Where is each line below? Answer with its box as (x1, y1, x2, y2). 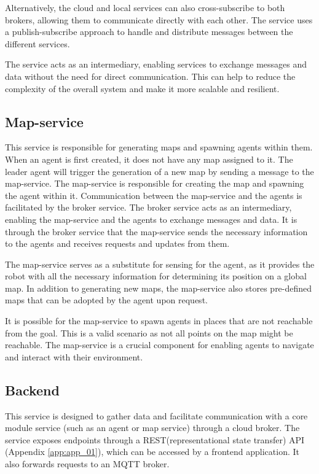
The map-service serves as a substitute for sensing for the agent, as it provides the (5, 257, 315, 270)
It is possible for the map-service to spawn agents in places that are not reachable (5, 314, 313, 327)
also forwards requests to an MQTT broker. (5, 457, 170, 470)
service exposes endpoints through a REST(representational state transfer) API (5, 433, 305, 446)
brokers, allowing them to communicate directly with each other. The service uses (5, 13, 313, 26)
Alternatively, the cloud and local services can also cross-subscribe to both (5, 1, 285, 14)
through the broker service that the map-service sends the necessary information (5, 225, 308, 238)
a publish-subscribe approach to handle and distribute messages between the (5, 25, 293, 38)
